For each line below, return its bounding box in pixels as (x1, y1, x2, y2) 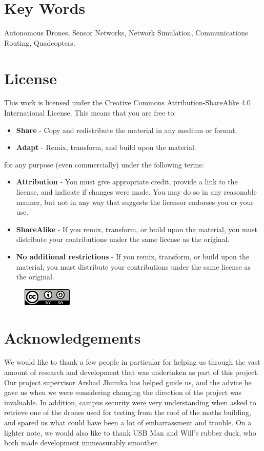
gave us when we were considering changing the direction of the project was (4, 387, 242, 398)
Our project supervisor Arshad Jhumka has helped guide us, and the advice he (4, 377, 252, 387)
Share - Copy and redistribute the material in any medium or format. (16, 124, 237, 135)
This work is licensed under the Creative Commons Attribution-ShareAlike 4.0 (4, 97, 251, 108)
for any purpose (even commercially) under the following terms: (4, 159, 204, 170)
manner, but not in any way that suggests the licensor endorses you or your (16, 196, 254, 207)
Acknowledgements (4, 327, 141, 348)
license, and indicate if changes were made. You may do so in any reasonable (16, 186, 257, 197)
